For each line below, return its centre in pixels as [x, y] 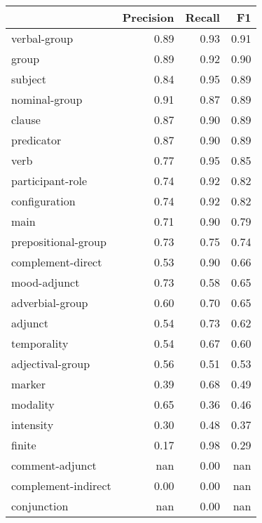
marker [28, 384]
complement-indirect [61, 485]
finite [24, 445]
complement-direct [57, 262]
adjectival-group [51, 364]
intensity [33, 424]
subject [29, 79]
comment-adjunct [54, 465]
